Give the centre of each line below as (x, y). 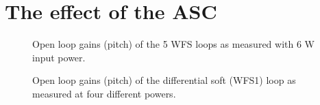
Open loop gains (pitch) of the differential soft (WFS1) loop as (164, 80)
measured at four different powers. (104, 93)
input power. (59, 57)
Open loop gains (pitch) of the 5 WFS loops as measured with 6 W (173, 44)
